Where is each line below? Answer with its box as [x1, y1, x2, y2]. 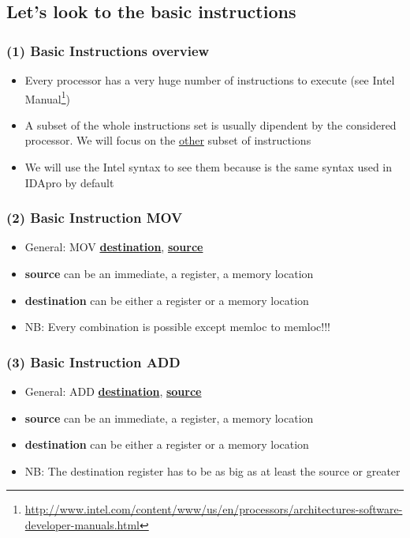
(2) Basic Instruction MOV [6, 208, 183, 228]
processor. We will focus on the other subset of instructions [24, 132, 311, 149]
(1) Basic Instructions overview [6, 40, 210, 60]
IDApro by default [24, 174, 114, 190]
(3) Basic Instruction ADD [6, 352, 181, 371]
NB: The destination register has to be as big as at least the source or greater [24, 462, 401, 479]
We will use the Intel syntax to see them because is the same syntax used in [24, 159, 393, 175]
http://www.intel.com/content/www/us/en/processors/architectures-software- [24, 501, 403, 517]
